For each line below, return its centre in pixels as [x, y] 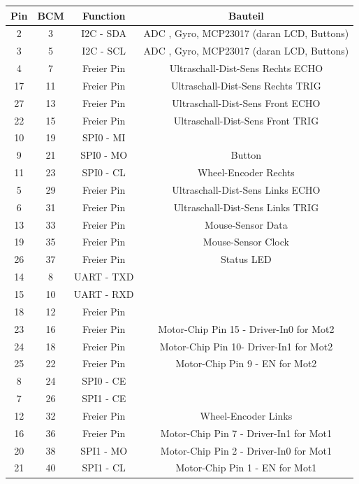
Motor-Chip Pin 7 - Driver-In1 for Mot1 [246, 433]
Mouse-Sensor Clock [246, 242]
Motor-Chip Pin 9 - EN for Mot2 [246, 363]
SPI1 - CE [104, 398]
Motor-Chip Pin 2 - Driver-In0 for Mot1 [246, 450]
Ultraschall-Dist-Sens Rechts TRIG [246, 85]
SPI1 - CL [104, 468]
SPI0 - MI [104, 137]
